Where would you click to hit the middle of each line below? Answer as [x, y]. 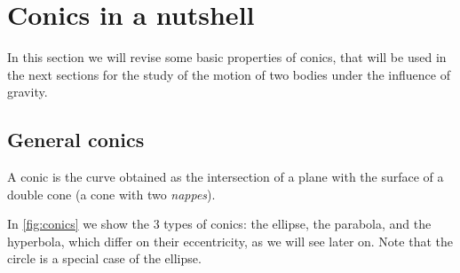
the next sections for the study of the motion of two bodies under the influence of [229, 74]
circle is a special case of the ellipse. [104, 258]
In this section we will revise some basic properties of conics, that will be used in [227, 57]
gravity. [28, 92]
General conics [76, 140]
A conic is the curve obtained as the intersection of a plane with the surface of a [226, 177]
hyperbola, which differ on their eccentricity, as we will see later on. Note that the [230, 241]
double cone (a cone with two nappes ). [111, 194]
